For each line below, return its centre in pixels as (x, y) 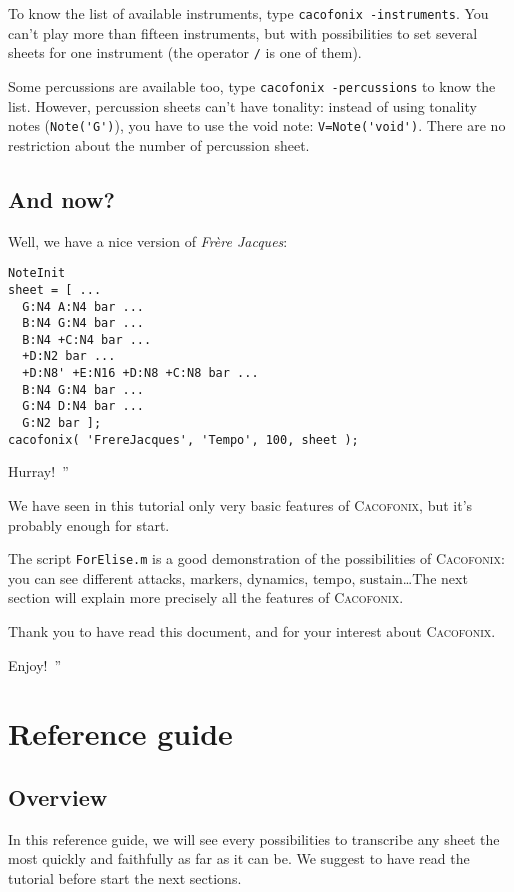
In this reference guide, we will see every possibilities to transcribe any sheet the (254, 838)
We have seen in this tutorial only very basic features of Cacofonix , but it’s (240, 505)
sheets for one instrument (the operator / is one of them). (185, 52)
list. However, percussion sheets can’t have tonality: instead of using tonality (242, 105)
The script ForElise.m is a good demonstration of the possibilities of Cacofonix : (256, 558)
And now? (61, 198)
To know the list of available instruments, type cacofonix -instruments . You (248, 13)
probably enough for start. (89, 524)
